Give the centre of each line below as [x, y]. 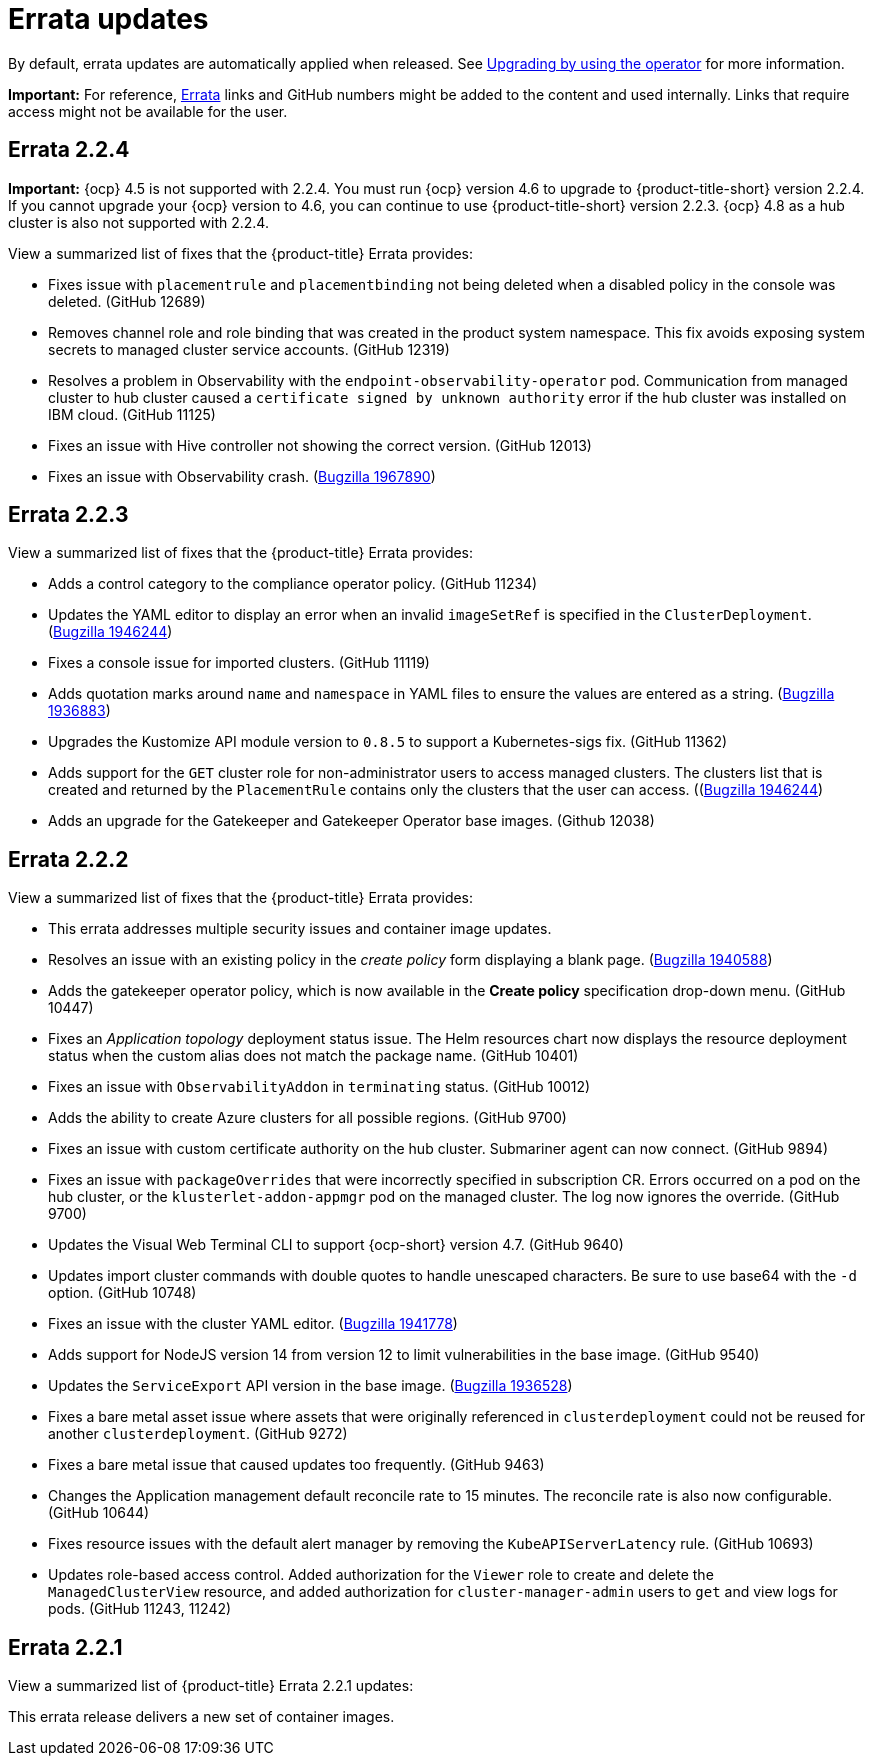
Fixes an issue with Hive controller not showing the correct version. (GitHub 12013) [320, 445]
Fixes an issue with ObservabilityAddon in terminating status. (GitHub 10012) [319, 1087]
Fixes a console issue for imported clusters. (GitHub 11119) [239, 663]
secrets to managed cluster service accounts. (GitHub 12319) [249, 349]
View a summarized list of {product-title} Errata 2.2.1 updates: [211, 1686]
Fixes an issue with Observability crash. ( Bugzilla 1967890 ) [242, 476]
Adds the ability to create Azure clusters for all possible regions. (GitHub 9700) [307, 1118]
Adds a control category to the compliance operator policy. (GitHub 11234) [293, 584]
